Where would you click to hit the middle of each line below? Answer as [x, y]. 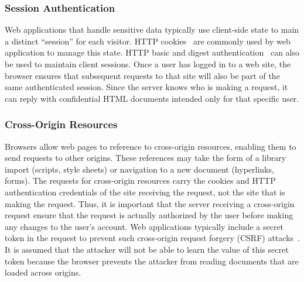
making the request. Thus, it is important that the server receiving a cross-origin [150, 203]
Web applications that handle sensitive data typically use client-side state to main [152, 30]
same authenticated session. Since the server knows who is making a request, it [146, 87]
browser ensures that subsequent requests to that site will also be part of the [142, 75]
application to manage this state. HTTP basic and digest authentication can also [152, 52]
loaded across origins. [43, 272]
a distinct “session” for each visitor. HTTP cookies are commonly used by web [148, 41]
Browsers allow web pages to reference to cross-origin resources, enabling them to [151, 146]
